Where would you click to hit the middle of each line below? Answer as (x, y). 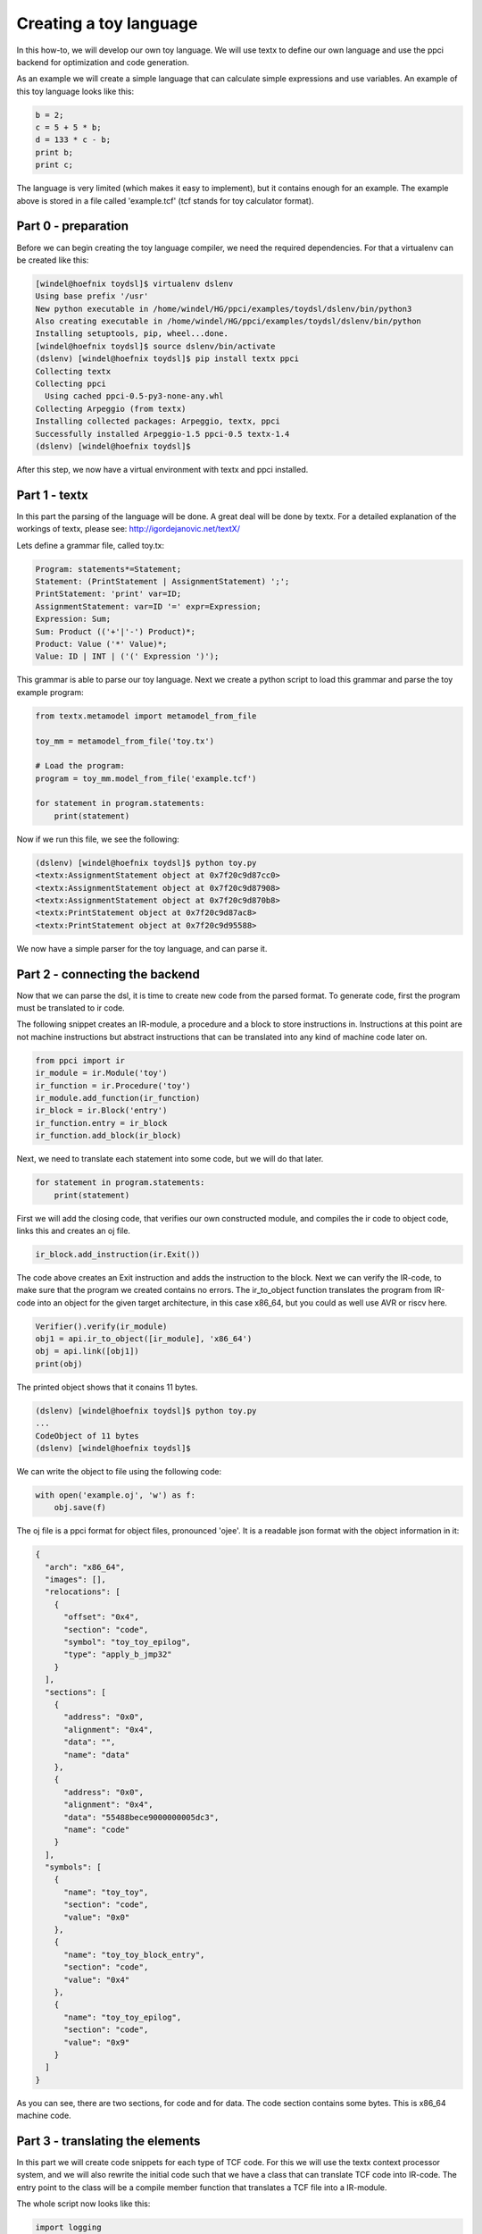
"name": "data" (97, 1755)
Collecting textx (73, 371)
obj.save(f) (80, 1508)
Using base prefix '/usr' (92, 296)
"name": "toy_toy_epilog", (123, 2017)
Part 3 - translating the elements (108, 2141)
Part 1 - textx (52, 495)
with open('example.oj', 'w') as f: (116, 1495)
